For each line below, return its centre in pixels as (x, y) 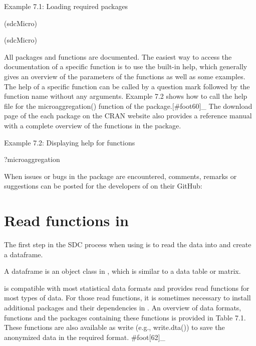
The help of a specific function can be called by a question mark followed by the (127, 86)
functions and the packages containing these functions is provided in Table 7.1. (125, 317)
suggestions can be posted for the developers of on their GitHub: (103, 186)
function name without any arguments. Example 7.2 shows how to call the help (126, 96)
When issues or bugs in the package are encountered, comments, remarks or (120, 176)
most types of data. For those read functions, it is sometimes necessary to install (127, 298)
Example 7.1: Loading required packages (66, 6)
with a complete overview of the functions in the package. (93, 125)
